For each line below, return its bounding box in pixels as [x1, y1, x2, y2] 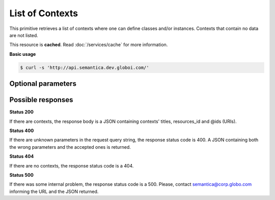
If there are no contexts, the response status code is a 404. [9, 162, 134, 169]
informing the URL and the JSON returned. [9, 188, 99, 194]
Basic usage [9, 51, 36, 57]
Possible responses [9, 95, 73, 104]
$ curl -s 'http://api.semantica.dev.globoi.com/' [20, 64, 150, 71]
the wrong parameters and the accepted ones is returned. [9, 144, 131, 150]
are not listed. [9, 32, 38, 38]
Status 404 [9, 153, 34, 159]
